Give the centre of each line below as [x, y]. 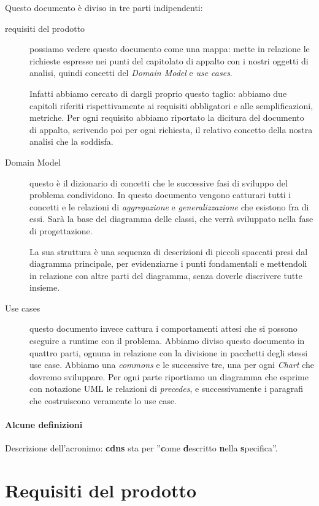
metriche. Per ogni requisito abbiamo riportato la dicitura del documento [167, 117]
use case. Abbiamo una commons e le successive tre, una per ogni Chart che [172, 365]
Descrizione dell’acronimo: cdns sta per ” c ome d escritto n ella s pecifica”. [141, 448]
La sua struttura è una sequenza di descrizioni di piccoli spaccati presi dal [169, 251]
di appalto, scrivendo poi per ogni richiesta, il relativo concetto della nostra [171, 129]
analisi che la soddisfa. [71, 141]
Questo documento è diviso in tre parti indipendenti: [104, 7]
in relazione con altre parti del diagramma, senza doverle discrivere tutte [166, 275]
